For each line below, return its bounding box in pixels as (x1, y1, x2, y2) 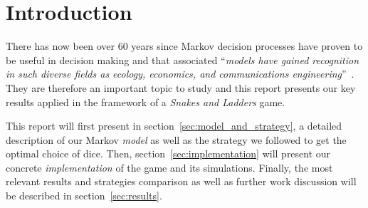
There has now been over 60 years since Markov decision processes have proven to (6, 38, 363, 53)
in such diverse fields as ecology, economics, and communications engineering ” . (6, 66, 354, 81)
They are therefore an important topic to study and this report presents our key (6, 80, 356, 95)
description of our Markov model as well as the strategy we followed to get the (6, 132, 347, 147)
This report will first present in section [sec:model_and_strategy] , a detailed (6, 118, 342, 133)
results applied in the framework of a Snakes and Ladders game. (6, 94, 285, 109)
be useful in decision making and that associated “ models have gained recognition (6, 52, 359, 67)
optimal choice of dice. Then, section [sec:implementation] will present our (6, 146, 331, 161)
